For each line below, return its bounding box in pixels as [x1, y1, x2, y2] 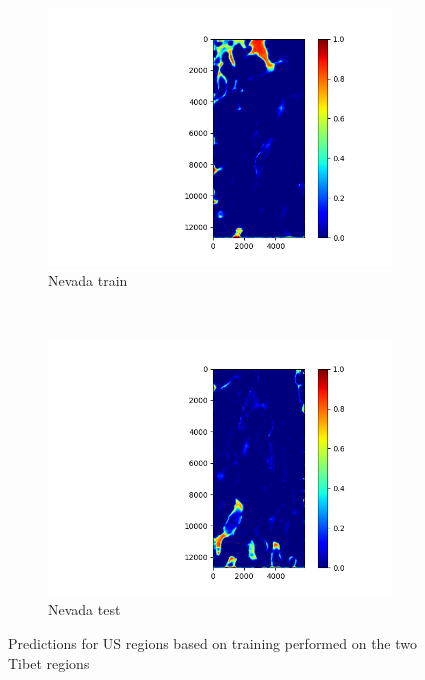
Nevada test [48, 599, 121, 620]
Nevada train [48, 269, 128, 290]
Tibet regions [8, 652, 90, 673]
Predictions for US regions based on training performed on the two [8, 632, 418, 653]
